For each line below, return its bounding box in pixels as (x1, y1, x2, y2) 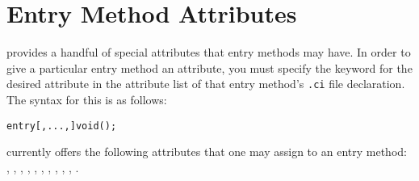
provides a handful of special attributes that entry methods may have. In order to (6, 44, 411, 61)
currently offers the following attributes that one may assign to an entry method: (6, 143, 407, 160)
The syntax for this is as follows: (6, 90, 167, 107)
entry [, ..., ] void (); (6, 120, 117, 132)
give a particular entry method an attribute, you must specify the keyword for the (6, 59, 413, 76)
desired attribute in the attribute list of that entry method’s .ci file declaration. (6, 75, 405, 92)
